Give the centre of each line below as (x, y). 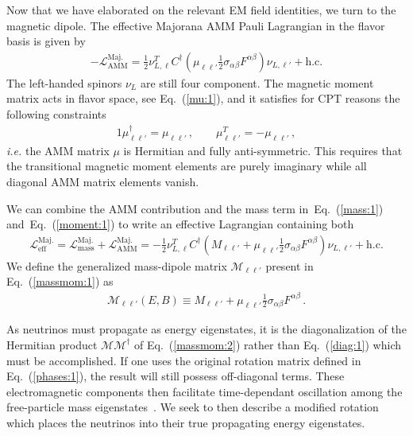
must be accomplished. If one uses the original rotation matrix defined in (184, 360)
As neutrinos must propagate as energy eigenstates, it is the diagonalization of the (206, 329)
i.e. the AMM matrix (58, 150)
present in (289, 265)
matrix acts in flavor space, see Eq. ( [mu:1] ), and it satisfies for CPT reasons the (203, 98)
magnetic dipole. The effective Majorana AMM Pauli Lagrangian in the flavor (196, 25)
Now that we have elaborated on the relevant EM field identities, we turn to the (201, 10)
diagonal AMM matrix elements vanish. (103, 182)
